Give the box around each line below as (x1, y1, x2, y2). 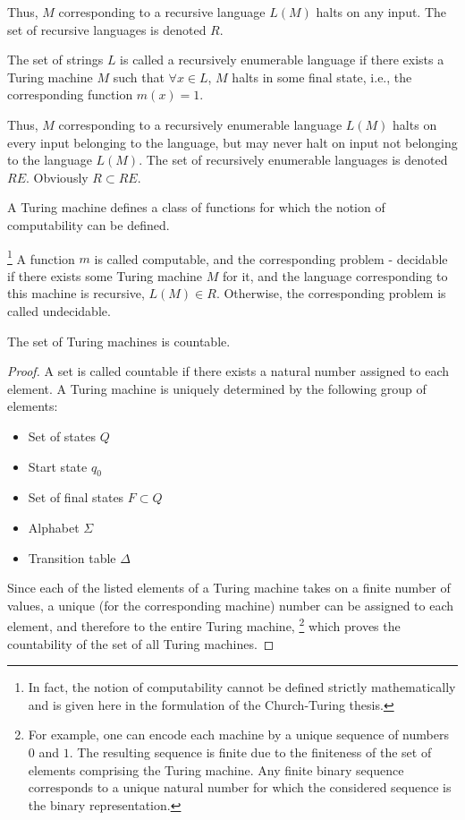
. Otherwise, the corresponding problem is (216, 284, 446, 303)
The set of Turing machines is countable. (7, 331, 231, 350)
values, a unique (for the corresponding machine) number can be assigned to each (7, 595, 454, 614)
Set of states (28, 426, 96, 445)
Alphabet (28, 517, 80, 536)
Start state (28, 457, 88, 475)
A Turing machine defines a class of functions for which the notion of (7, 198, 385, 217)
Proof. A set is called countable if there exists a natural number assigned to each (7, 362, 449, 380)
